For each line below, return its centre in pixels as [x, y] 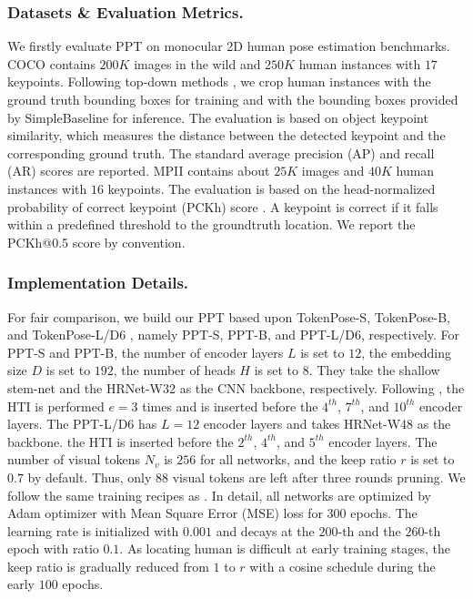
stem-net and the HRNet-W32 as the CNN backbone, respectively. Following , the [236, 387]
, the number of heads [174, 370]
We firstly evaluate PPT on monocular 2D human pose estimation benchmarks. [229, 46]
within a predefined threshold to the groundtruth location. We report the [211, 224]
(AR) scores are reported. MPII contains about [139, 171]
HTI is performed [56, 406]
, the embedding [407, 352]
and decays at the [265, 530]
